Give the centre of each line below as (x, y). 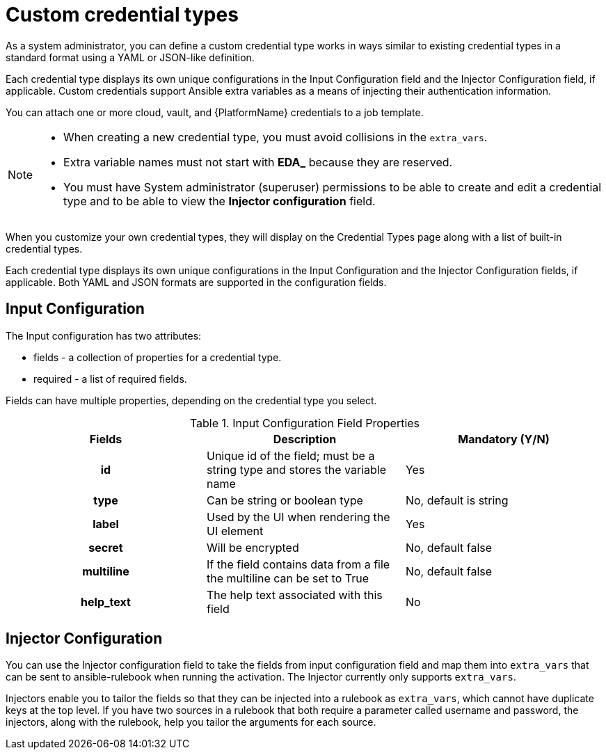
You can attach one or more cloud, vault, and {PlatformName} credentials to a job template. (215, 112)
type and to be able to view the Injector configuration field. (220, 201)
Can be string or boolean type (285, 500)
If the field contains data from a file (298, 564)
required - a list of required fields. (110, 379)
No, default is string (457, 500)
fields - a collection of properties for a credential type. (158, 357)
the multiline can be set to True (288, 578)
